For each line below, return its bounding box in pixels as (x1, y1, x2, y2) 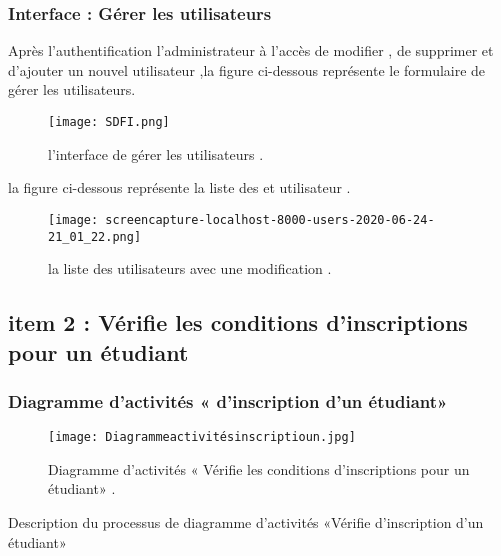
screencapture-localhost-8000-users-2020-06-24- (105, 212, 435, 227)
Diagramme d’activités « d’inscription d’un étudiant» (8, 388, 448, 413)
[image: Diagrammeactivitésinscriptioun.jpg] (48, 430, 356, 445)
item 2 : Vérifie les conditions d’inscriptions (8, 307, 468, 338)
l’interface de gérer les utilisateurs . (48, 143, 264, 164)
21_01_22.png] (48, 229, 142, 244)
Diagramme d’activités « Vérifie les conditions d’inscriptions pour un (48, 458, 470, 479)
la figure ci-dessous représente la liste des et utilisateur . (8, 177, 351, 198)
